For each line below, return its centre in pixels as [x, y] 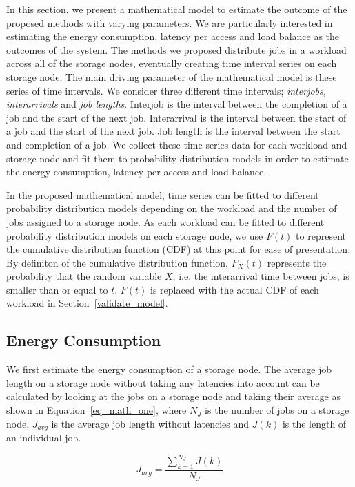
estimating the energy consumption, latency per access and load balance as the [173, 36]
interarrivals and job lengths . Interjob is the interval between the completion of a [177, 104]
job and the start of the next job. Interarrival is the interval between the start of [176, 117]
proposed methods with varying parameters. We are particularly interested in [170, 22]
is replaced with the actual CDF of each [235, 289]
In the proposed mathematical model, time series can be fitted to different [163, 194]
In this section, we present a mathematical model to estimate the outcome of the [177, 9]
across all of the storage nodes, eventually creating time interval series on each [172, 63]
